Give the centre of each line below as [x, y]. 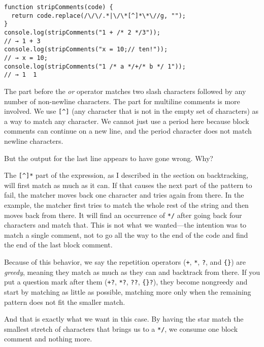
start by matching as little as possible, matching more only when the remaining [128, 291]
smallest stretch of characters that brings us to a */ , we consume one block [121, 328]
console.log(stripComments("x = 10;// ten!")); [86, 50]
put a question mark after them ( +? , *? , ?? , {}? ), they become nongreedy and [126, 282]
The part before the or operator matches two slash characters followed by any [125, 91]
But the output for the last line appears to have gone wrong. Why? [109, 158]
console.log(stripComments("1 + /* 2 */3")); [82, 32]
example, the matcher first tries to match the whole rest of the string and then [126, 204]
